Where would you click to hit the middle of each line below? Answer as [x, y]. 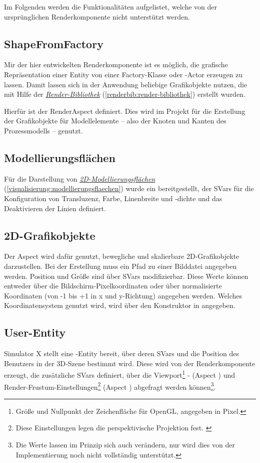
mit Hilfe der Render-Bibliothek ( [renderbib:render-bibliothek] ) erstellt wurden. [125, 94]
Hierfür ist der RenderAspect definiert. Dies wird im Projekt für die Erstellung [125, 111]
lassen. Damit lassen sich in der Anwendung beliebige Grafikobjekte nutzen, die [126, 84]
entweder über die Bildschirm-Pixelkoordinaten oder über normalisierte [113, 286]
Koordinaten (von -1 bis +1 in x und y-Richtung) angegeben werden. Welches [123, 295]
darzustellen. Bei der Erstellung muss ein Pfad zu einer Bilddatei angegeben [120, 266]
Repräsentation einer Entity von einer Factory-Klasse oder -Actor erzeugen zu [123, 74]
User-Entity [35, 332]
